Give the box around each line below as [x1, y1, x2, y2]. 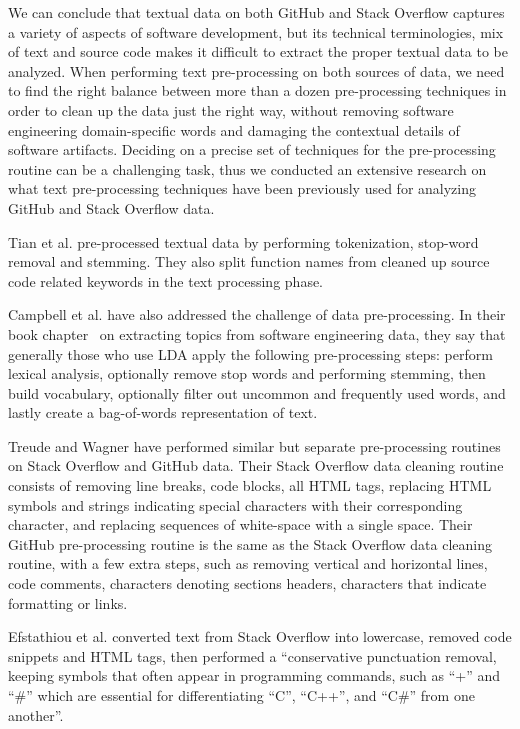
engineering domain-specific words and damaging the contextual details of [8, 119, 460, 140]
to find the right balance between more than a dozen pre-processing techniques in [8, 80, 507, 101]
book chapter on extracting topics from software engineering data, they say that [8, 323, 506, 344]
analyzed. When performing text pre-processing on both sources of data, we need [8, 60, 505, 81]
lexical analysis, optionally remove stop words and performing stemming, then [8, 363, 486, 384]
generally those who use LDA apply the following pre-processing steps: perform [8, 343, 493, 364]
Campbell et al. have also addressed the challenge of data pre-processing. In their [8, 304, 506, 325]
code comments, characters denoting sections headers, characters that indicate [8, 573, 487, 594]
